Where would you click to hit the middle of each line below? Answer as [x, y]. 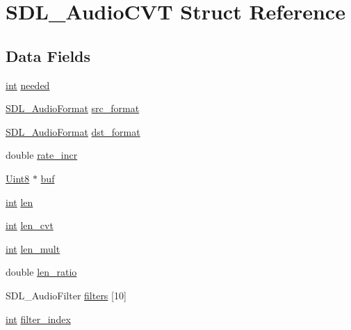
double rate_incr [42, 155]
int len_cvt [30, 225]
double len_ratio [41, 272]
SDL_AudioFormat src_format [73, 108]
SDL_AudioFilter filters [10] [66, 295]
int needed [28, 85]
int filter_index [38, 319]
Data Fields [48, 55]
